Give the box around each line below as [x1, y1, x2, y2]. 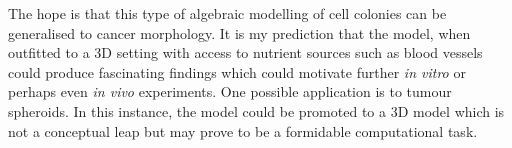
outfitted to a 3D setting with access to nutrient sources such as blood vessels [8, 42, 483, 63]
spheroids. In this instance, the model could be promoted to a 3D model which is [8, 100, 505, 121]
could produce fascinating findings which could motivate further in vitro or [8, 61, 466, 82]
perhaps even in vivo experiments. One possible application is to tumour [8, 81, 452, 102]
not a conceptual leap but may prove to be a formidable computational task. [8, 120, 478, 141]
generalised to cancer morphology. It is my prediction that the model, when [8, 22, 471, 43]
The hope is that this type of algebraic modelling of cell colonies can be [8, 3, 447, 23]
